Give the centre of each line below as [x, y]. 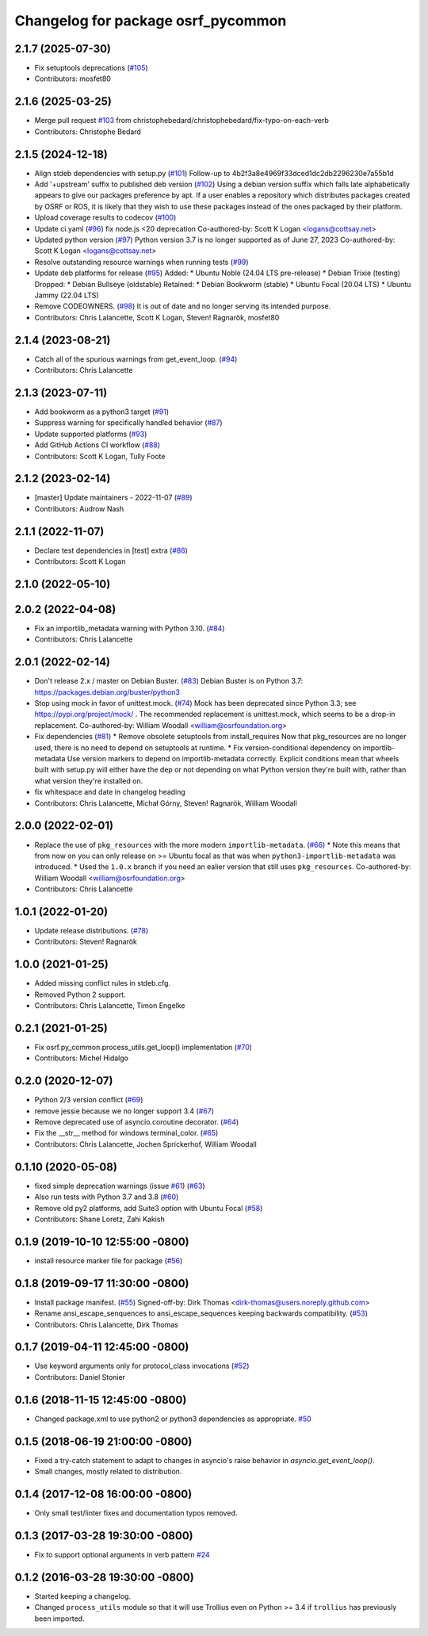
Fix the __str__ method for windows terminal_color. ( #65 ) [126, 1133]
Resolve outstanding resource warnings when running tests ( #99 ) [141, 262]
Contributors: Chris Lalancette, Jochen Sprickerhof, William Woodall [145, 1144]
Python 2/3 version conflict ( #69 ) [89, 1100]
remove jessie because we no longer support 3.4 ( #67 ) [124, 1111]
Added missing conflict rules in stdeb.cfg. [102, 983]
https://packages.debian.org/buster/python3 [107, 692]
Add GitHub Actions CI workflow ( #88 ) [97, 445]
